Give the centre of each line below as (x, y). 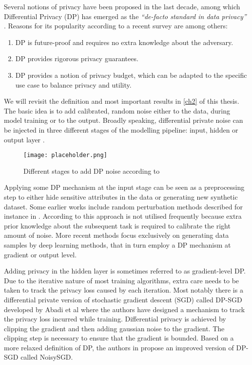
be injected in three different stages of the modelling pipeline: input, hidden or (121, 129)
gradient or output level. (40, 254)
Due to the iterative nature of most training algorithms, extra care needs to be (122, 280)
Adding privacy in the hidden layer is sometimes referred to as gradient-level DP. (125, 271)
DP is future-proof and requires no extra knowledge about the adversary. (124, 42)
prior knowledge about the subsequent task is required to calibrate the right (117, 225)
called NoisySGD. (47, 357)
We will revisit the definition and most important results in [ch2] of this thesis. (122, 101)
